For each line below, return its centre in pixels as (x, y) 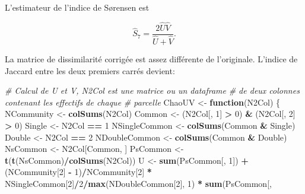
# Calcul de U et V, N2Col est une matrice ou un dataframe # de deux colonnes (152, 90)
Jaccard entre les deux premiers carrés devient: (90, 70)
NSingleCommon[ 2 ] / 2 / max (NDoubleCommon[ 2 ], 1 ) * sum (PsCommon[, (138, 183)
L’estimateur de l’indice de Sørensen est (77, 7)
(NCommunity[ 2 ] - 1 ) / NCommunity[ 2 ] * (78, 172)
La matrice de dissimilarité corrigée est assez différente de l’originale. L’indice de (151, 58)
